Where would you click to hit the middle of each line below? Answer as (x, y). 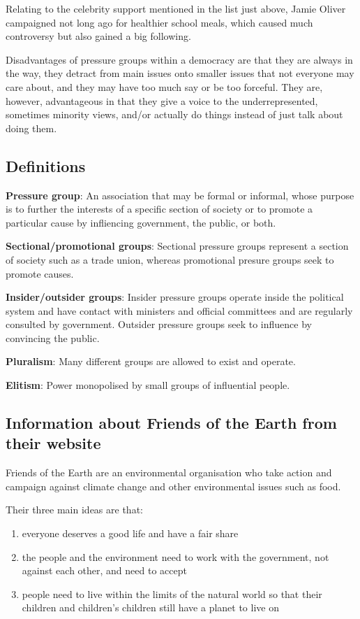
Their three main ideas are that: (74, 510)
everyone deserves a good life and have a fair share (130, 533)
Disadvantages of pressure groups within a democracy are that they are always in (179, 59)
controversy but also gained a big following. (98, 36)
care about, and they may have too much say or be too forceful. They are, (164, 86)
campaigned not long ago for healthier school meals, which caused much (159, 22)
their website (53, 443)
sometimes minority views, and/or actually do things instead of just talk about (174, 114)
